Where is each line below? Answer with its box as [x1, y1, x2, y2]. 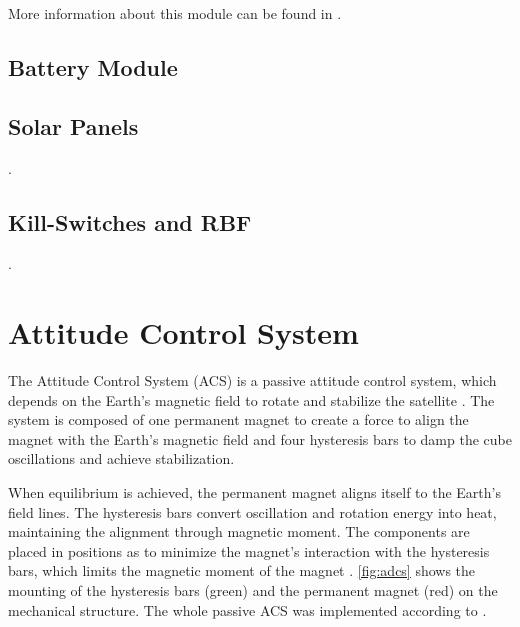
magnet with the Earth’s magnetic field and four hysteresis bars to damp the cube [8, 428, 512, 449]
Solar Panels [8, 110, 139, 141]
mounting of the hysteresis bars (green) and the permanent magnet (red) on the [8, 580, 498, 601]
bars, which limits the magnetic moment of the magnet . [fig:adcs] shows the [8, 560, 476, 581]
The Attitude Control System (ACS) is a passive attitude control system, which [8, 370, 497, 391]
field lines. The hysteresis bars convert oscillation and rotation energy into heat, [8, 501, 497, 522]
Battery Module [8, 51, 178, 82]
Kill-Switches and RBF [8, 206, 252, 237]
